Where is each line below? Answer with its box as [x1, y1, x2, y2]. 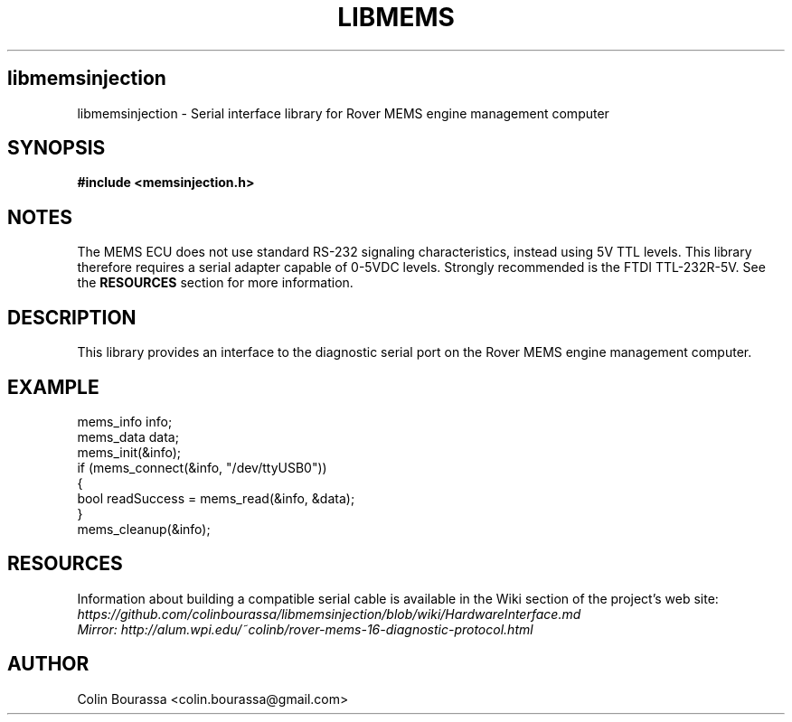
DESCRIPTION [7, 305, 137, 329]
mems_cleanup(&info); [77, 520, 211, 537]
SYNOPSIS [7, 136, 106, 160]
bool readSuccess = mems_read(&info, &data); [77, 490, 355, 506]
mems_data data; [77, 428, 179, 445]
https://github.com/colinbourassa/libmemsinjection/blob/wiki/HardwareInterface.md [77, 605, 581, 622]
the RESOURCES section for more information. [77, 275, 354, 291]
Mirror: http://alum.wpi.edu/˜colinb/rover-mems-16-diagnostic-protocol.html [77, 621, 533, 637]
